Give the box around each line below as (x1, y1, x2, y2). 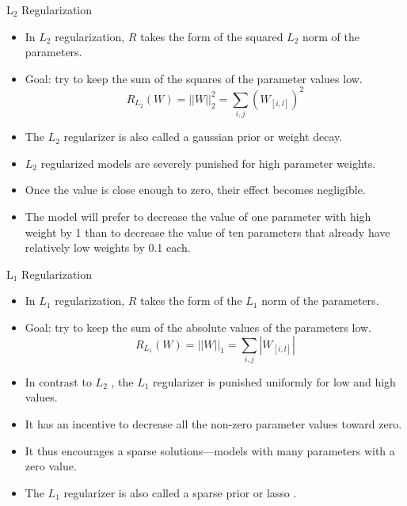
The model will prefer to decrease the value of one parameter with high (25, 207, 371, 224)
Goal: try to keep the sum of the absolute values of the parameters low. (25, 318, 372, 335)
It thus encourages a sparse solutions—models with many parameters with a (25, 442, 395, 458)
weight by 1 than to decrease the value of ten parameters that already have (25, 223, 390, 240)
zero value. (25, 458, 77, 474)
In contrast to (25, 373, 92, 390)
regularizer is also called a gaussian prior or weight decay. (63, 128, 343, 145)
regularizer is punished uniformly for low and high (153, 373, 396, 390)
